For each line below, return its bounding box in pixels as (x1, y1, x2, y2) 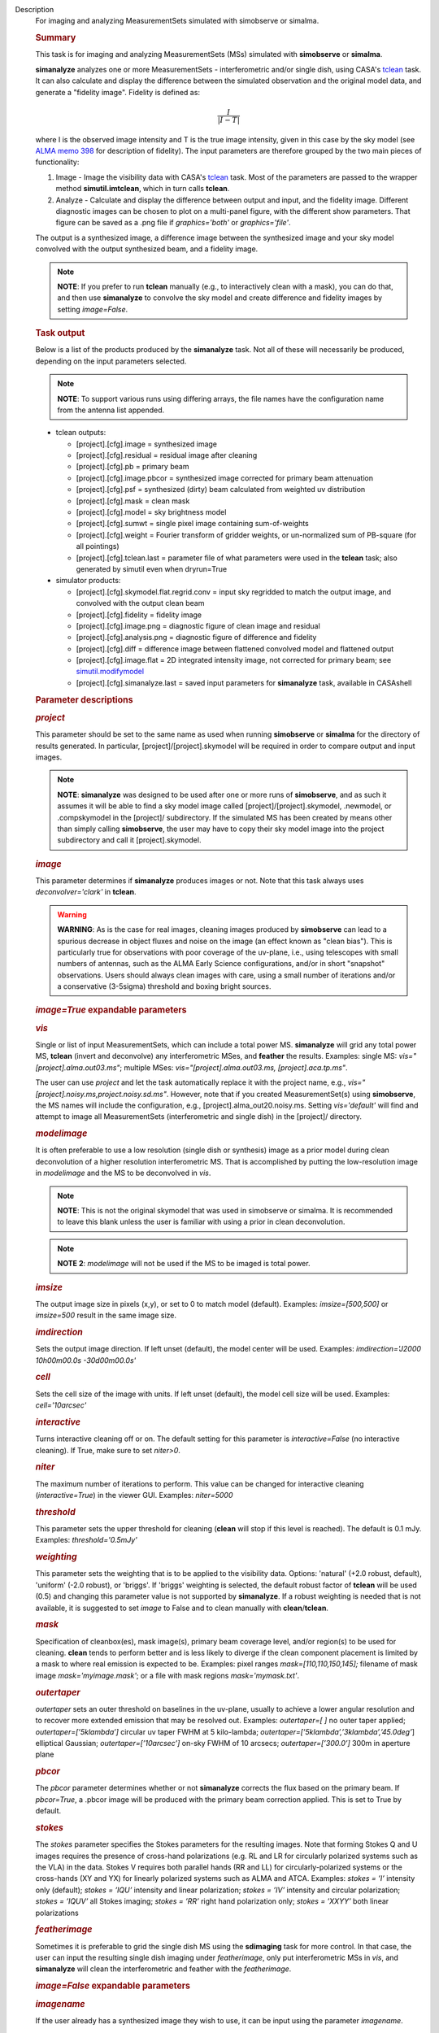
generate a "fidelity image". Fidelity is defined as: (35, 87, 201, 97)
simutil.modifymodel (76, 667, 145, 677)
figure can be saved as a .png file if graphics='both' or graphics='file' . (55, 218, 292, 228)
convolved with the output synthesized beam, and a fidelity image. (35, 244, 259, 254)
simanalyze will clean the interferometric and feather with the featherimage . (35, 1964, 292, 1974)
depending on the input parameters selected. (35, 356, 187, 366)
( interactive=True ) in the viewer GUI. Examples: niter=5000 (35, 1490, 233, 1500)
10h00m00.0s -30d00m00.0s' (35, 1355, 137, 1365)
